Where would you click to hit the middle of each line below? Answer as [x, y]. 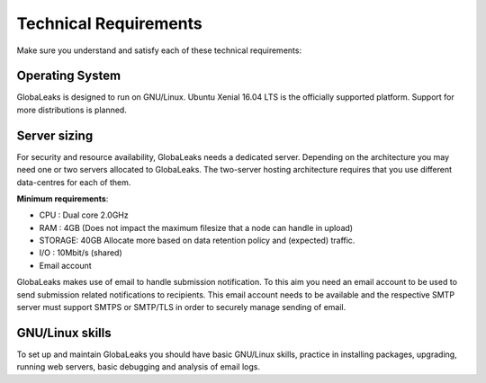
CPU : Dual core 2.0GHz [84, 215]
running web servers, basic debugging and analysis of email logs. [139, 367]
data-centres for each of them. [74, 182]
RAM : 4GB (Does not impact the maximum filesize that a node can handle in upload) [196, 227]
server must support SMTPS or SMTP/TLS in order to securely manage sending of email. [181, 307]
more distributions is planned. [72, 110]
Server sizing [55, 135]
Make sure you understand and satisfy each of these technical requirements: [159, 50]
